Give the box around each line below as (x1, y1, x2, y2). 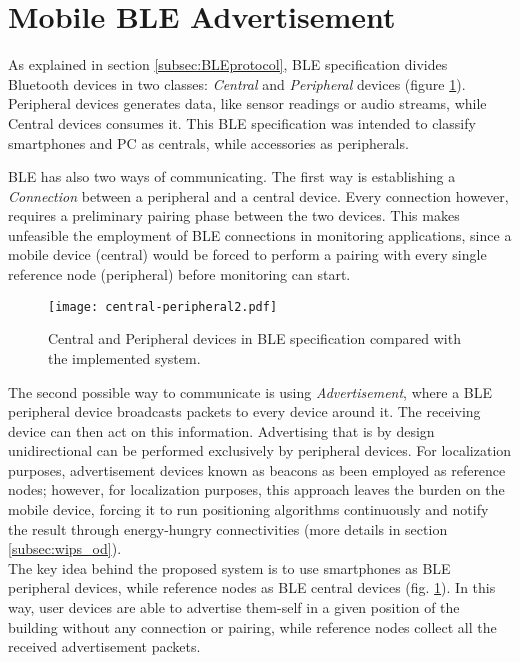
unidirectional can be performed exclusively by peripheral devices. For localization (8, 440, 512, 461)
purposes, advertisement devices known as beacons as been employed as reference (8, 459, 506, 480)
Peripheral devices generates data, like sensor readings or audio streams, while (8, 93, 487, 114)
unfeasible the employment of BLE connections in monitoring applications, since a (8, 224, 512, 245)
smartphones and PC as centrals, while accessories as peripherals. (8, 132, 409, 153)
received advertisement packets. (8, 636, 201, 657)
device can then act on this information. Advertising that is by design (8, 420, 435, 441)
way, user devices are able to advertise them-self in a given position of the (8, 597, 460, 618)
